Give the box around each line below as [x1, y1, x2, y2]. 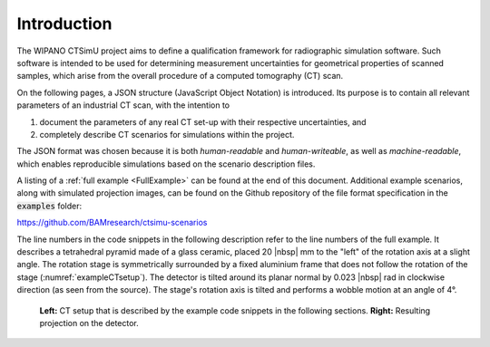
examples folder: [16, 200, 82, 211]
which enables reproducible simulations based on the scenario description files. [16, 159, 316, 169]
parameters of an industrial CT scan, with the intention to [16, 100, 230, 111]
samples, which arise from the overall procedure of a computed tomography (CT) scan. [16, 71, 344, 82]
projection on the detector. [39, 317, 140, 328]
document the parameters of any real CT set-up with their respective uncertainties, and [39, 116, 367, 127]
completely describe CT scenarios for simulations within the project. [39, 129, 295, 140]
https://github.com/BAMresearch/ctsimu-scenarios [16, 217, 208, 228]
